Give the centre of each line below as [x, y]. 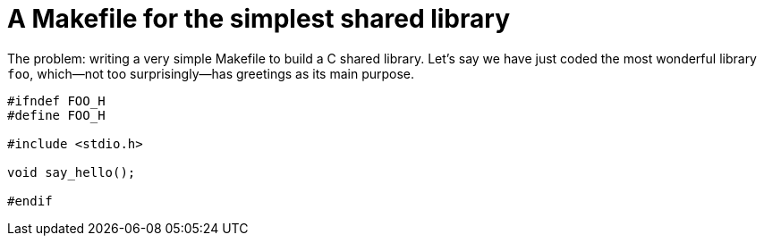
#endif [30, 201]
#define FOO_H [56, 115]
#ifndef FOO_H [56, 101]
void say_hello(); [72, 172]
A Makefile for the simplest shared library [259, 19]
